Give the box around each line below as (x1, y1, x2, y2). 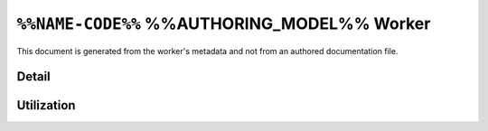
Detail (16, 69, 52, 85)
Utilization (16, 98, 76, 113)
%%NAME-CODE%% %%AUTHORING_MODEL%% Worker (16, 14, 431, 33)
